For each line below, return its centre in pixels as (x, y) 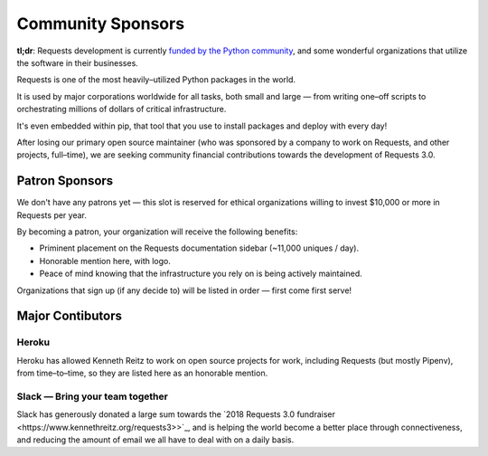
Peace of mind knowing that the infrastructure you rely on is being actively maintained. (201, 274)
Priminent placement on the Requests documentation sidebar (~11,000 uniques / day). (199, 248)
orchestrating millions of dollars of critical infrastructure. (122, 109)
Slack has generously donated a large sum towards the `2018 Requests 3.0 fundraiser (176, 414)
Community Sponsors (101, 24)
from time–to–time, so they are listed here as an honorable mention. (142, 373)
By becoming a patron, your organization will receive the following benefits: (157, 232)
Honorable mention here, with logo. (105, 261)
